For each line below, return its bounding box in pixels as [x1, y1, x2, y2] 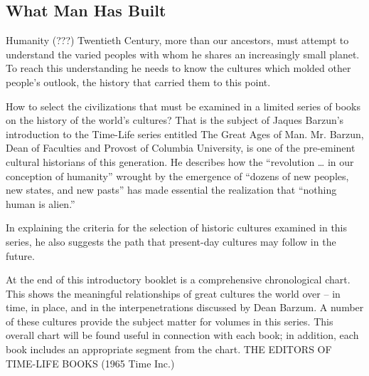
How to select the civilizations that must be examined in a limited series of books [6, 98, 360, 113]
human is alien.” [6, 196, 75, 211]
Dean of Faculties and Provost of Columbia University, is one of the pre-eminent [6, 140, 355, 155]
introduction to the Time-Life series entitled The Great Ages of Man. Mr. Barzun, [6, 126, 364, 141]
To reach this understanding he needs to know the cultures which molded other [6, 61, 351, 75]
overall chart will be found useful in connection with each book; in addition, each [6, 328, 359, 343]
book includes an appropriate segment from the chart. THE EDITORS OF [6, 342, 332, 357]
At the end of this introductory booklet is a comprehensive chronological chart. [6, 272, 351, 287]
